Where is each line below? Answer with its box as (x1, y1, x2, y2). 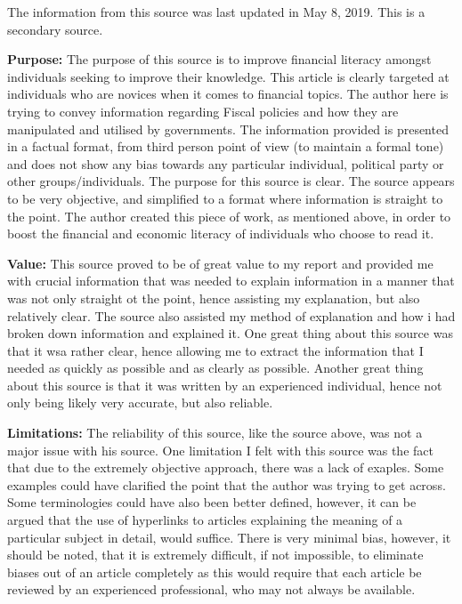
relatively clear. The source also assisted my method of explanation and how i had (7, 306, 456, 325)
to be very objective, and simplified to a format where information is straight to (7, 189, 443, 207)
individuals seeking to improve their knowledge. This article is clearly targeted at (7, 67, 450, 85)
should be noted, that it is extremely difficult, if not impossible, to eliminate (7, 545, 424, 564)
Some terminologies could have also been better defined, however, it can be (7, 493, 417, 511)
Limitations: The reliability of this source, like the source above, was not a (7, 423, 423, 442)
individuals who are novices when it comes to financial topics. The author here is (7, 85, 449, 103)
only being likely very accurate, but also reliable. (7, 393, 273, 412)
